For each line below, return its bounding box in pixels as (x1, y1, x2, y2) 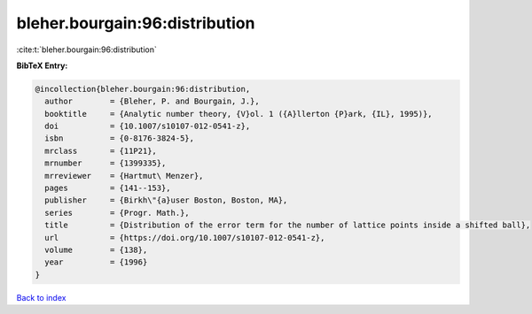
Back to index (16, 292, 66, 303)
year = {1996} (44, 257, 148, 267)
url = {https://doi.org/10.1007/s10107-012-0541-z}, (44, 233, 325, 242)
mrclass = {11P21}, (44, 146, 157, 156)
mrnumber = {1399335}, (44, 158, 167, 168)
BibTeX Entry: (16, 60, 68, 71)
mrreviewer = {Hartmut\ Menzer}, (44, 171, 204, 180)
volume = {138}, (44, 245, 148, 255)
